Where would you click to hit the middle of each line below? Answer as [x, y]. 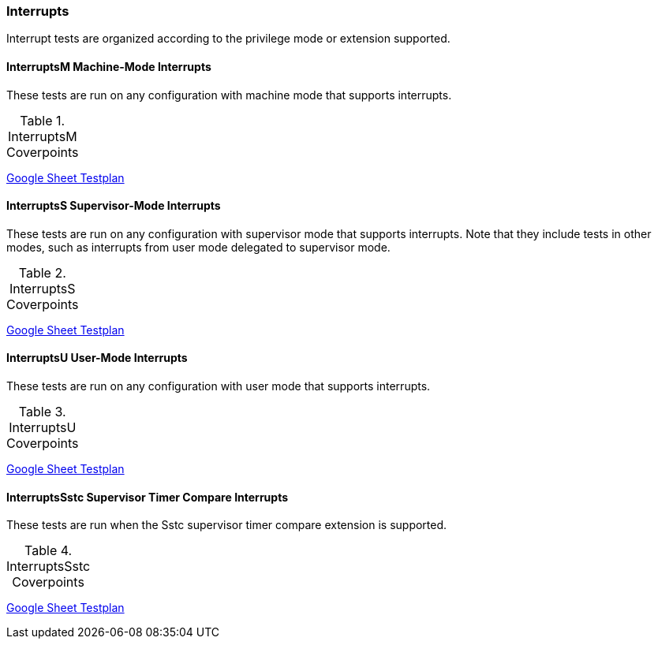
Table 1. [43, 120]
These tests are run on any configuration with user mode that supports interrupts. [219, 386]
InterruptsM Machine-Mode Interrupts [109, 66]
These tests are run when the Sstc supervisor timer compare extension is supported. [227, 525]
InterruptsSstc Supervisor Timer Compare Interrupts [148, 497]
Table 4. [49, 551]
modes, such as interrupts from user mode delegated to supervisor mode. [198, 247]
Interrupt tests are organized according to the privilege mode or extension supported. [228, 39]
